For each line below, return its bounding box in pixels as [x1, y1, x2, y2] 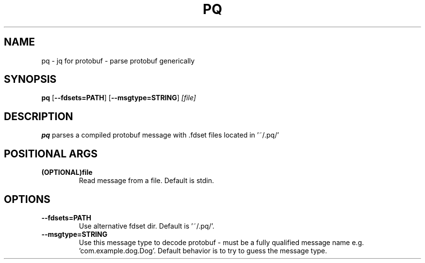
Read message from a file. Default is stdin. [79, 176, 214, 185]
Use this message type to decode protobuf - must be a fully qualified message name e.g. [79, 238, 364, 247]
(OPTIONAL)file [41, 168, 93, 177]
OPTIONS [4, 193, 50, 205]
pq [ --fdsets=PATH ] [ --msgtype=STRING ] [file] [41, 93, 196, 102]
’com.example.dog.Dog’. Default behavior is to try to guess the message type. [79, 246, 327, 255]
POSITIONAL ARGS [4, 147, 98, 160]
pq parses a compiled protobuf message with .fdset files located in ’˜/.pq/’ [41, 131, 279, 139]
